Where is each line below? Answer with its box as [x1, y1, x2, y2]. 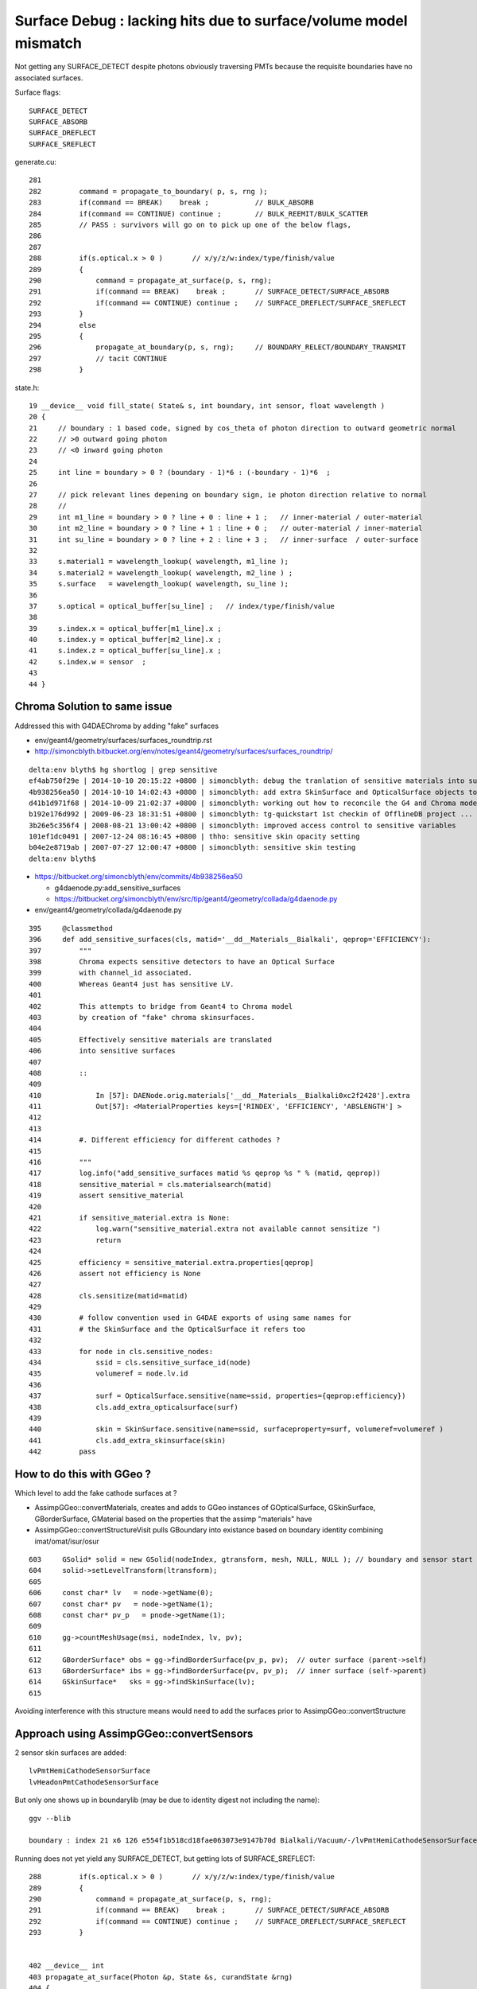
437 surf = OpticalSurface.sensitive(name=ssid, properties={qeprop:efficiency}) [29, 1392, 406, 1400]
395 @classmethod [29, 924, 113, 932]
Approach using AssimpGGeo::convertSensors [14, 1726, 254, 1740]
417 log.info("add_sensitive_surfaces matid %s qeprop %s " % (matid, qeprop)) [29, 1169, 382, 1177]
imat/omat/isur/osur [34, 1536, 99, 1546]
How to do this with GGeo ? [14, 1467, 151, 1481]
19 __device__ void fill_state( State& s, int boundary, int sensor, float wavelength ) [29, 401, 386, 410]
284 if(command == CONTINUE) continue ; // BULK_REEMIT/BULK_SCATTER [29, 209, 369, 218]
